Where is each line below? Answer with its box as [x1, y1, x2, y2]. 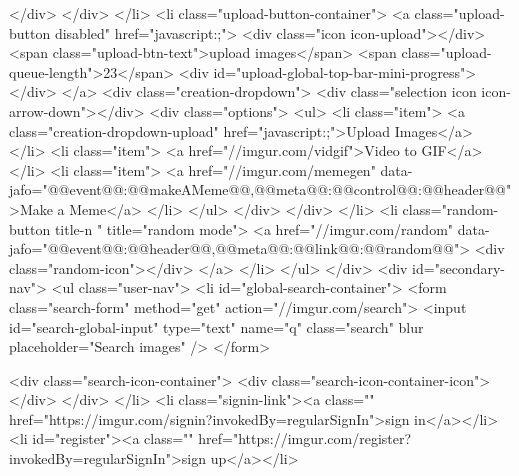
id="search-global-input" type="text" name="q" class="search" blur [9, 316, 424, 337]
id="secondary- [412, 257, 505, 278]
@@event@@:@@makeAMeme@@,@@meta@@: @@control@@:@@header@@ [47, 179, 506, 200]
